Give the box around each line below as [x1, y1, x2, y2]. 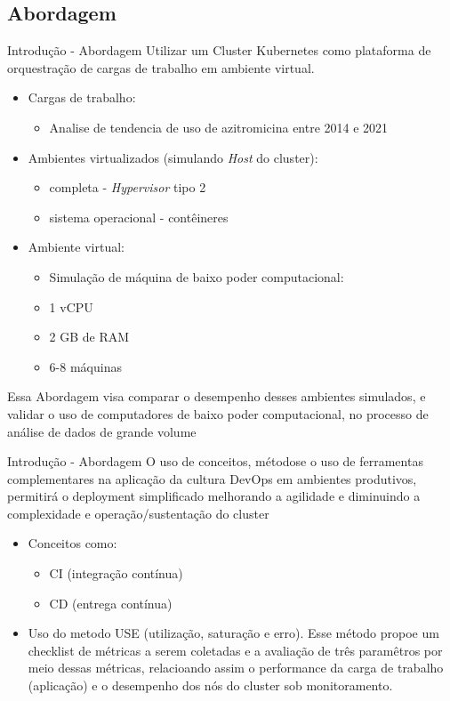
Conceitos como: [28, 534, 117, 552]
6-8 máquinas [49, 357, 122, 375]
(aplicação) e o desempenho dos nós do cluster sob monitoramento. [28, 676, 393, 695]
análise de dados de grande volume [7, 422, 197, 440]
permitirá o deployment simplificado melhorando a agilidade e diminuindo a [7, 487, 421, 505]
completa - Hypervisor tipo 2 [49, 178, 206, 197]
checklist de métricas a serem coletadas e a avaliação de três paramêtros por [28, 641, 443, 659]
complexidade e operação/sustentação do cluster [7, 504, 269, 522]
